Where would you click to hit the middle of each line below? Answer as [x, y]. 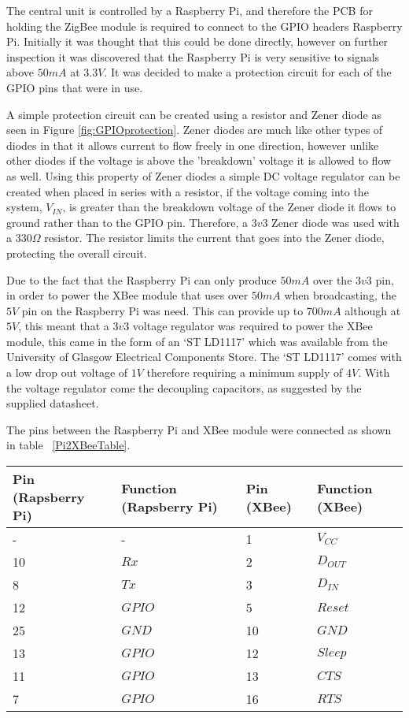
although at [373, 310]
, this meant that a [64, 326]
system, [24, 207]
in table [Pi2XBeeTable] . [68, 445]
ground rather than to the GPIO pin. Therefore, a [127, 222]
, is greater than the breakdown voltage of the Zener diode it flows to [229, 207]
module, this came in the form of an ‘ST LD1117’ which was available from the [197, 341]
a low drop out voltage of [67, 372]
